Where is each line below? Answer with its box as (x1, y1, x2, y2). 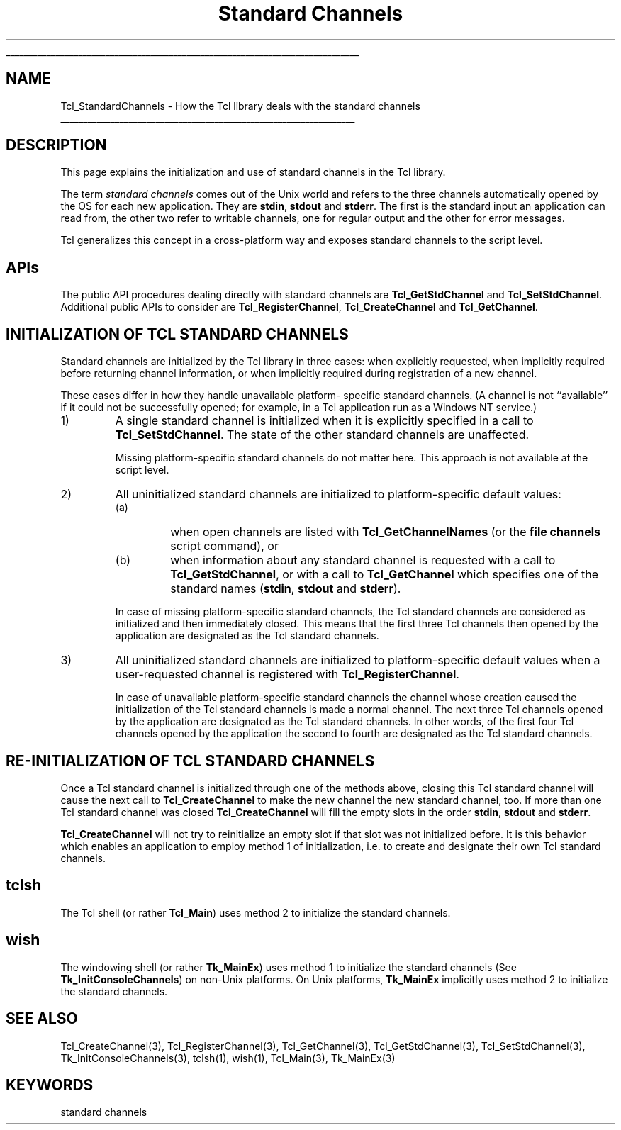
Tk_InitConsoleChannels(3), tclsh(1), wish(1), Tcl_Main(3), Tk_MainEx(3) (60, 1051, 396, 1064)
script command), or (170, 539, 279, 554)
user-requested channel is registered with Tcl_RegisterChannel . (115, 667, 459, 682)
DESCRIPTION (6, 136, 107, 155)
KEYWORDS (6, 1075, 94, 1094)
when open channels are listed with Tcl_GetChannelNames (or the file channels (170, 525, 600, 539)
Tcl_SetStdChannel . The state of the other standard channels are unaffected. (115, 427, 530, 442)
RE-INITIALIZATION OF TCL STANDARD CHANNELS (6, 751, 375, 770)
